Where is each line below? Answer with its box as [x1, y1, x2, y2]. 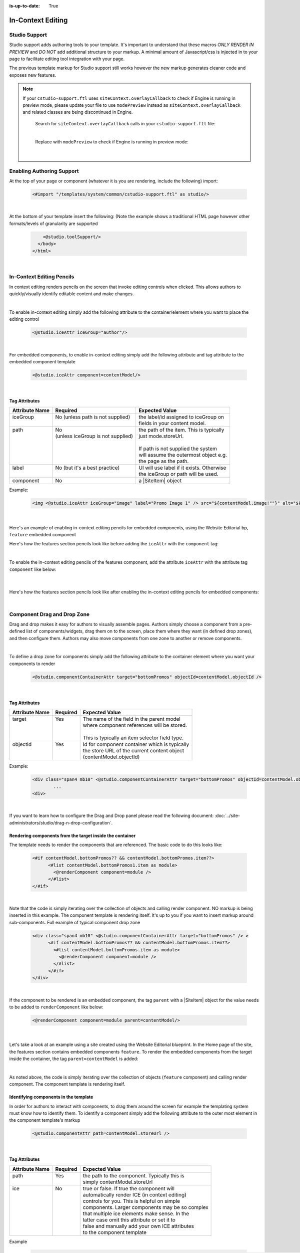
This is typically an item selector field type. [82, 734, 184, 741]
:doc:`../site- [214, 812, 240, 819]
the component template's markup [9, 1117, 80, 1123]
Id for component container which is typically [82, 741, 189, 748]
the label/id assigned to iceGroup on [138, 413, 224, 421]
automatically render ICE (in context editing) [82, 1191, 187, 1198]
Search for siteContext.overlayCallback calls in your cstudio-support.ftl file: [35, 120, 215, 126]
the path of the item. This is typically [138, 427, 224, 434]
